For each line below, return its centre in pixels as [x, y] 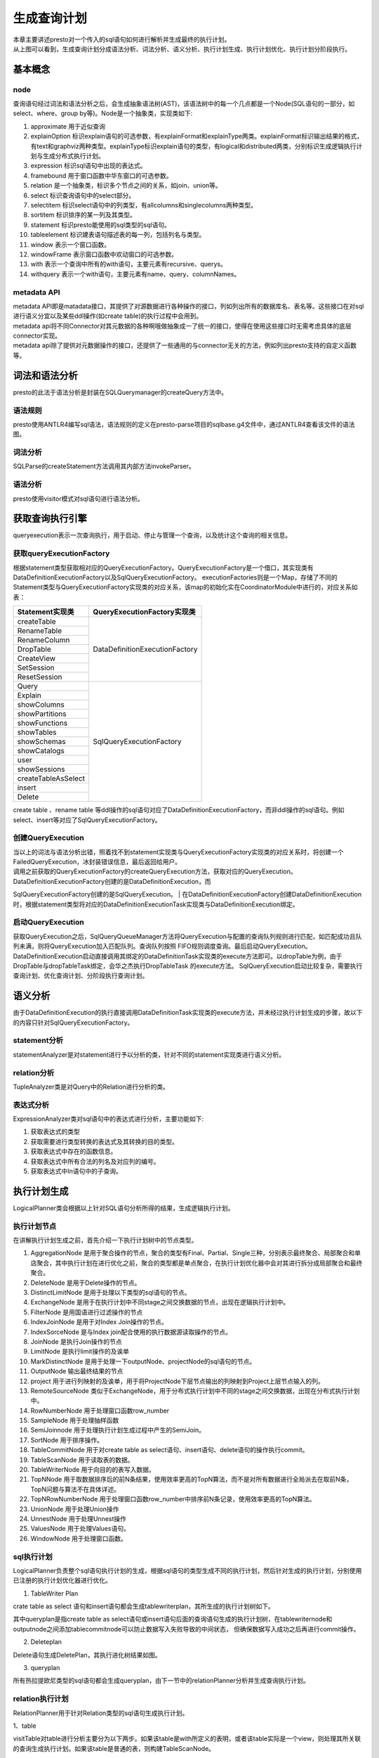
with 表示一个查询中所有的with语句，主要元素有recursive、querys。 [129, 264]
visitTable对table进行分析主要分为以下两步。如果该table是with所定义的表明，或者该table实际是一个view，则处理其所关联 [187, 1739]
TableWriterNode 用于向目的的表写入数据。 [93, 1470]
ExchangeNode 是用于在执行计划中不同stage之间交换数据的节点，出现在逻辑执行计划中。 [160, 1302]
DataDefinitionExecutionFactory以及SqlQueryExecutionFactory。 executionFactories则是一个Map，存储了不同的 [175, 577]
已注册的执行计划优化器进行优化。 [62, 1580]
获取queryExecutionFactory [61, 553]
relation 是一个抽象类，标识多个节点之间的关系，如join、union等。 [126, 186]
